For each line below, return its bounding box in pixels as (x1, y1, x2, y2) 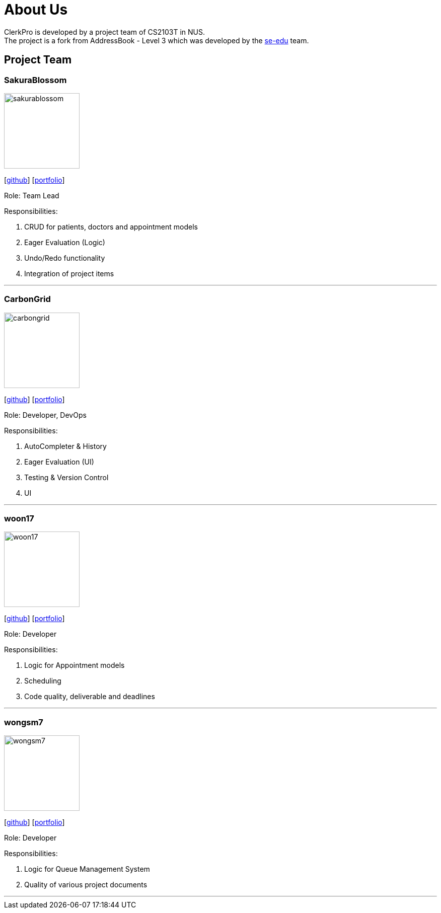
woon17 (4, 513, 34, 524)
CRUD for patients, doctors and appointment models (24, 222, 198, 231)
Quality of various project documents (24, 880, 148, 889)
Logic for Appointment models (24, 661, 125, 670)
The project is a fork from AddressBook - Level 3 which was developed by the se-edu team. (4, 36, 309, 45)
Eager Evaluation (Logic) (24, 238, 105, 247)
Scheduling (24, 676, 61, 686)
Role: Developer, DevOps (4, 410, 87, 419)
